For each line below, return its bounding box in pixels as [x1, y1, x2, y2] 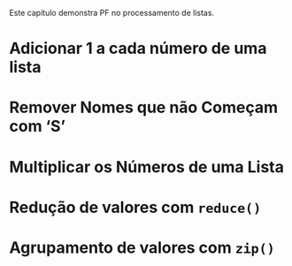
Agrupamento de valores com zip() [9, 238, 276, 257]
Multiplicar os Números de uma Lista [9, 156, 285, 177]
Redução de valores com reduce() [9, 197, 262, 217]
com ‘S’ [9, 117, 66, 136]
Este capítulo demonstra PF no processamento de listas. [9, 8, 215, 18]
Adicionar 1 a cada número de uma [9, 39, 267, 58]
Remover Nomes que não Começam [9, 97, 279, 118]
